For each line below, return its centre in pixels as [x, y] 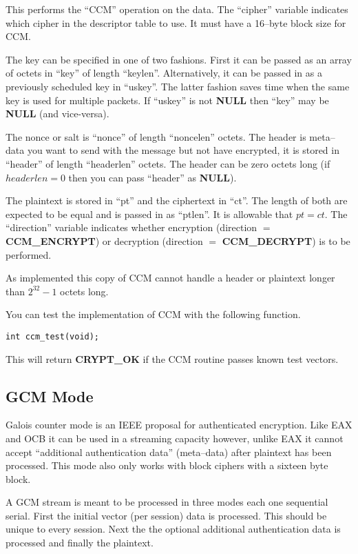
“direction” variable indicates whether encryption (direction [131, 227]
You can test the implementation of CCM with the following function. [153, 314]
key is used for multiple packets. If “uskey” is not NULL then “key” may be [167, 100]
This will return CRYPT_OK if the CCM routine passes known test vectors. [172, 358]
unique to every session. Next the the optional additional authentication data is [173, 529]
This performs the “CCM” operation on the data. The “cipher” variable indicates [177, 9]
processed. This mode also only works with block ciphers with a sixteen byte [167, 465]
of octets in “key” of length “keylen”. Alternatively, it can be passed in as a [164, 73]
